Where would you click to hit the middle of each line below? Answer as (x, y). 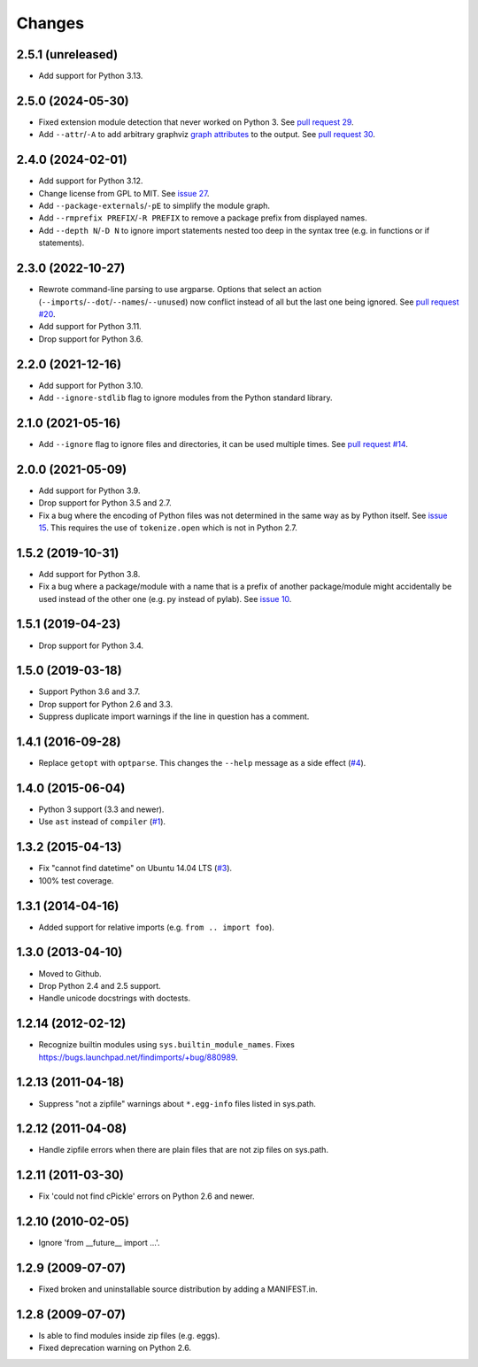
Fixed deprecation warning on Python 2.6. (115, 1348)
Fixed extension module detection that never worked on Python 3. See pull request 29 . (196, 122)
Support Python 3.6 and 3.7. (89, 691)
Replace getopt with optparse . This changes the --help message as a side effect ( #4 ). (202, 763)
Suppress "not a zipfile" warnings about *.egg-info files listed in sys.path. (177, 1103)
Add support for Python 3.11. (90, 327)
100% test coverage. (76, 880)
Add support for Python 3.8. (89, 574)
